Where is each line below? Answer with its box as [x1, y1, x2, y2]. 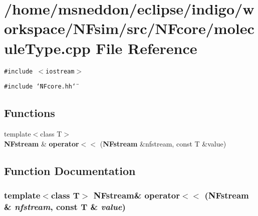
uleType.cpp [4, 37, 91, 58]
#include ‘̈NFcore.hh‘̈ [4, 83, 76, 90]
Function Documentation [4, 162, 136, 178]
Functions [4, 105, 55, 120]
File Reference [96, 37, 197, 58]
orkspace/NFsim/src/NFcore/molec [4, 18, 254, 38]
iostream [46, 67, 75, 75]
